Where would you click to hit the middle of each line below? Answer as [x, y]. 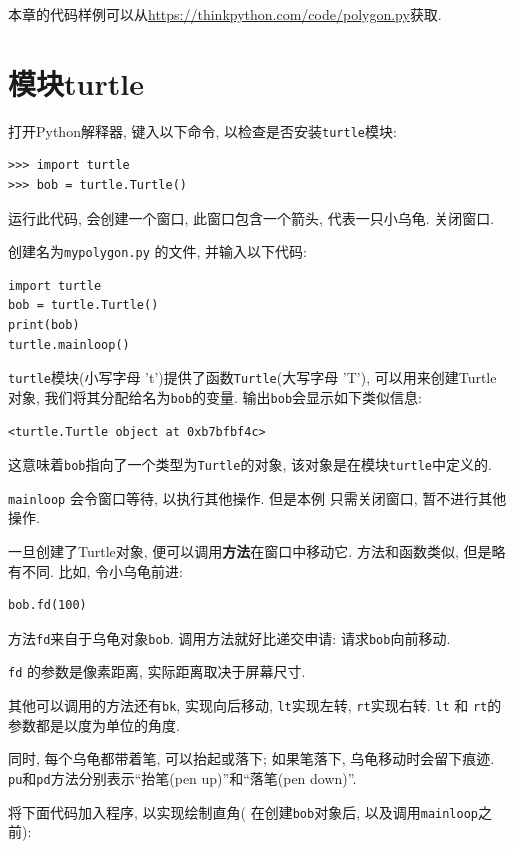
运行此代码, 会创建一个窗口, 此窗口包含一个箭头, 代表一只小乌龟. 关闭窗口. [251, 217]
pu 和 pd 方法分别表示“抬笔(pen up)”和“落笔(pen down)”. [182, 777]
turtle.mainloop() [69, 344]
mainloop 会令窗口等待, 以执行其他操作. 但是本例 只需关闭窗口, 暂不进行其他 [257, 497]
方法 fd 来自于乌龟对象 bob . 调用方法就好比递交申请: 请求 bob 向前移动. [229, 637]
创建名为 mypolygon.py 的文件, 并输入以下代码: [158, 251]
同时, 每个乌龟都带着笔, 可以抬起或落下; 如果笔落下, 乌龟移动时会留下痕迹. [251, 758]
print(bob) [44, 325]
